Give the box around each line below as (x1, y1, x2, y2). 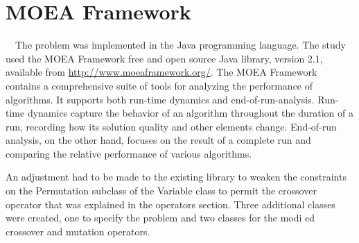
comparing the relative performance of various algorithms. (6, 146, 252, 160)
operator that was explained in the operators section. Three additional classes (6, 196, 335, 211)
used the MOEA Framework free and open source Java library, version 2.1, (6, 51, 323, 65)
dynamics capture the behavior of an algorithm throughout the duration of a (27, 106, 353, 120)
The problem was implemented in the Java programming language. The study (15, 37, 346, 52)
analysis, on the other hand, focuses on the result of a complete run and (6, 133, 311, 147)
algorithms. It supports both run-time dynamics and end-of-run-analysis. (6, 92, 315, 106)
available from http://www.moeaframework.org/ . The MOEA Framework (6, 65, 317, 79)
